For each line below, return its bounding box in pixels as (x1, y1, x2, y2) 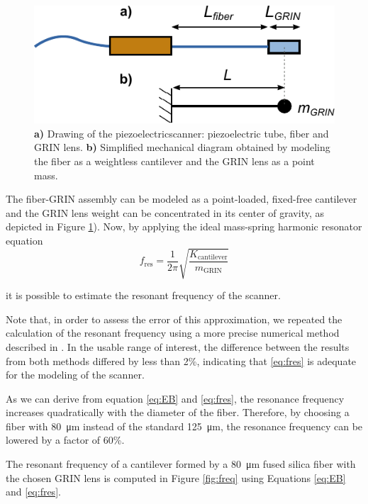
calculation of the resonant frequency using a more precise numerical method (6, 325, 340, 340)
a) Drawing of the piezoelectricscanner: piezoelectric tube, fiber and (34, 125, 329, 140)
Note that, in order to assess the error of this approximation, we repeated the (6, 311, 342, 326)
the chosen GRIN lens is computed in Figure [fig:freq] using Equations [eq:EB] (6, 470, 346, 485)
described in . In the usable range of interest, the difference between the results (6, 339, 350, 354)
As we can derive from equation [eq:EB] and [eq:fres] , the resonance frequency (6, 391, 345, 405)
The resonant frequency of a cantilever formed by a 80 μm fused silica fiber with (6, 457, 356, 471)
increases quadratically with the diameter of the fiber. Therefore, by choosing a (6, 405, 350, 420)
